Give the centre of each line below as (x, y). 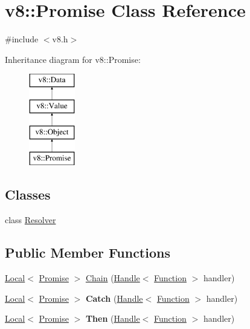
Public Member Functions (88, 252)
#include (22, 39)
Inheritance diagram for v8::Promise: (73, 59)
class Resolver (30, 220)
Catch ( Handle (114, 298)
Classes (28, 194)
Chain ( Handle (113, 278)
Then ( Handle (113, 318)
